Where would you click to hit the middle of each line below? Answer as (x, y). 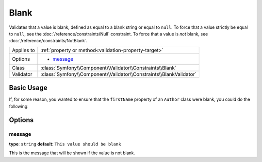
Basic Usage (28, 88)
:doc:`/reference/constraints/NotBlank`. (48, 41)
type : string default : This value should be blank (65, 144)
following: (19, 106)
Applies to (24, 50)
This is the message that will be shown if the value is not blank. (72, 153)
